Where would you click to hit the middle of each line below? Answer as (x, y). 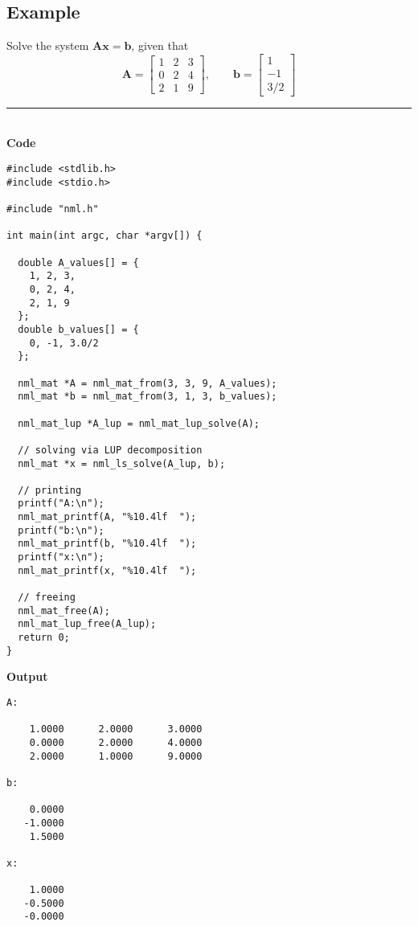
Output (27, 676)
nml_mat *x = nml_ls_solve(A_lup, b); (122, 463)
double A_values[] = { (78, 262)
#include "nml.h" (53, 209)
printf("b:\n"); (61, 530)
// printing (50, 490)
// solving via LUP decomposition (110, 450)
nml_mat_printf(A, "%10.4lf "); (107, 517)
